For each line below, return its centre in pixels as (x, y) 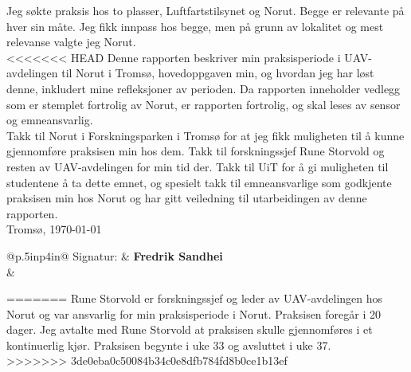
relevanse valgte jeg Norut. (71, 42)
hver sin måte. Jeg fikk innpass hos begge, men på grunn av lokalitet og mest (195, 26)
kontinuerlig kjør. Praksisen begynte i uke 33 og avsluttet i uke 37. (169, 345)
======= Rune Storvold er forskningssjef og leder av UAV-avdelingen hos (195, 298)
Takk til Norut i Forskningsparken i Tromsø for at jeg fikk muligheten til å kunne (205, 135)
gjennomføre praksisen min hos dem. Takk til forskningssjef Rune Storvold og (196, 151)
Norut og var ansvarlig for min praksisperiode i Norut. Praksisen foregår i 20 (194, 313)
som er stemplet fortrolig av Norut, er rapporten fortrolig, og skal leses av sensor (204, 104)
